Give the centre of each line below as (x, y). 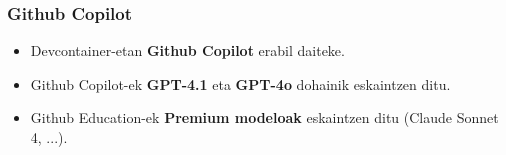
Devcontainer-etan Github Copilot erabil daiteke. (187, 50)
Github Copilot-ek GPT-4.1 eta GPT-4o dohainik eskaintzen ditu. (240, 83)
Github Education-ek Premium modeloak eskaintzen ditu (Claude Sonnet (264, 117)
